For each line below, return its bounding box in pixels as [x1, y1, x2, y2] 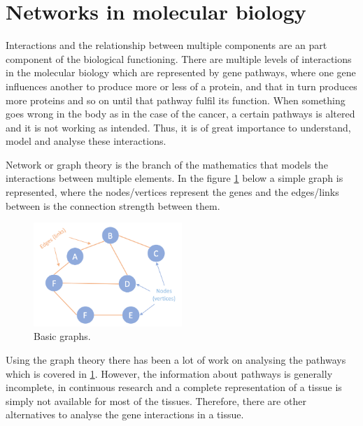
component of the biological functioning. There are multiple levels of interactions [6, 51, 352, 66]
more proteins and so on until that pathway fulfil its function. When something [6, 92, 346, 107]
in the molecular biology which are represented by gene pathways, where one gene [6, 65, 356, 80]
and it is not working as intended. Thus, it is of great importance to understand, [6, 120, 351, 134]
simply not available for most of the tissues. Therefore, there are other [6, 393, 306, 408]
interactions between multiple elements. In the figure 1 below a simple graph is [6, 171, 343, 185]
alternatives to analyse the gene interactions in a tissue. [6, 407, 244, 422]
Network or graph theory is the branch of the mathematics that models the [6, 157, 328, 171]
